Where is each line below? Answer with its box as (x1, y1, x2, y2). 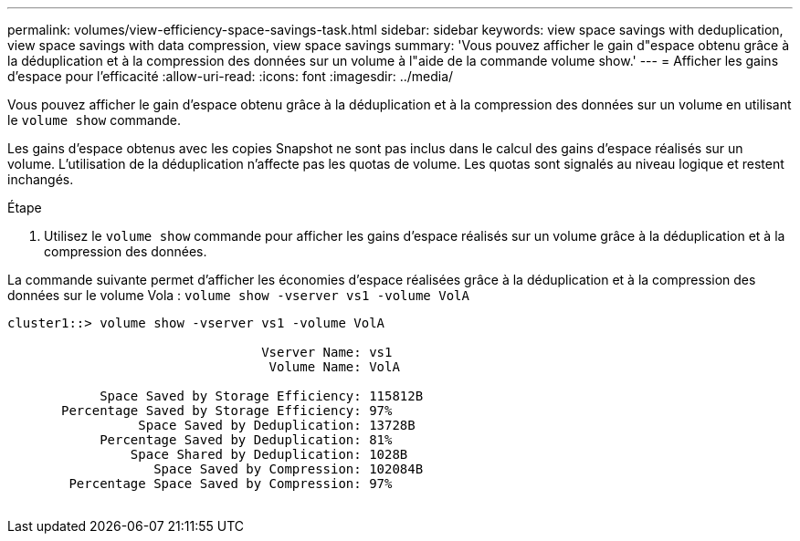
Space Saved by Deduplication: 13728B (138, 418, 416, 432)
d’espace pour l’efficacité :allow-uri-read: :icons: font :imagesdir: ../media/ (7, 68, 454, 84)
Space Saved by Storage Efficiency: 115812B (100, 389, 424, 403)
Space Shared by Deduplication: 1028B (130, 447, 408, 462)
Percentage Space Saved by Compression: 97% (68, 476, 393, 491)
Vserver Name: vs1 (261, 345, 393, 359)
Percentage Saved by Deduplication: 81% (100, 432, 393, 447)
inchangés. (7, 172, 74, 187)
